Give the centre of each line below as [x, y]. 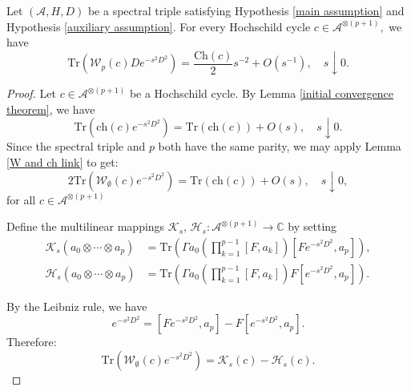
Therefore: [32, 342]
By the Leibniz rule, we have [77, 306]
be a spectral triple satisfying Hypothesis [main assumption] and [246, 10]
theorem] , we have [51, 109]
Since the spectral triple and [76, 146]
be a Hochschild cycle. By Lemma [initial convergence [261, 93]
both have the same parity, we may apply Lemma [280, 146]
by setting [312, 226]
